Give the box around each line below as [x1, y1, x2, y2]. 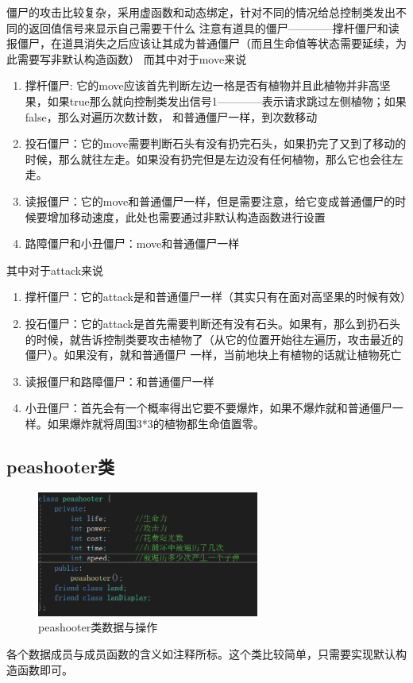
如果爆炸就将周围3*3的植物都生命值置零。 [47, 415, 264, 431]
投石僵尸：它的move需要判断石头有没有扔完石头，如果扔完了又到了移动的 [25, 135, 407, 152]
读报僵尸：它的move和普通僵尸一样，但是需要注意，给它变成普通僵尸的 [25, 192, 396, 209]
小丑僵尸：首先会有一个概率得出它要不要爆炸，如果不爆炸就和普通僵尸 [25, 399, 392, 416]
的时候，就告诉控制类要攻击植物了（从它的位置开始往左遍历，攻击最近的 [25, 330, 403, 347]
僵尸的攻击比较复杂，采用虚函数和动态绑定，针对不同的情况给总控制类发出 [6, 4, 396, 20]
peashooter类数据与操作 [38, 619, 158, 635]
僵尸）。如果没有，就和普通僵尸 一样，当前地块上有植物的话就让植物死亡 [25, 346, 402, 363]
